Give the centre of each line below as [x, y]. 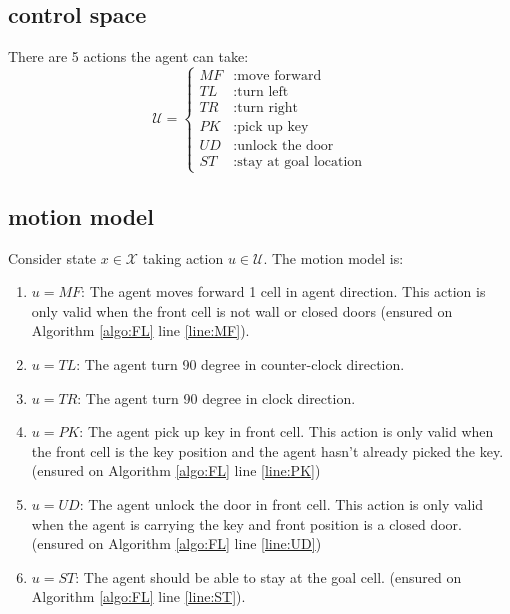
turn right [268, 108]
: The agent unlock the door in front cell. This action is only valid [281, 504]
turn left [263, 92]
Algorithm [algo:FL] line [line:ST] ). [138, 596]
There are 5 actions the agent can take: [128, 56]
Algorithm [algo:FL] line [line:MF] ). [140, 330]
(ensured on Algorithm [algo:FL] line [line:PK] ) [176, 470]
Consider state [52, 257]
